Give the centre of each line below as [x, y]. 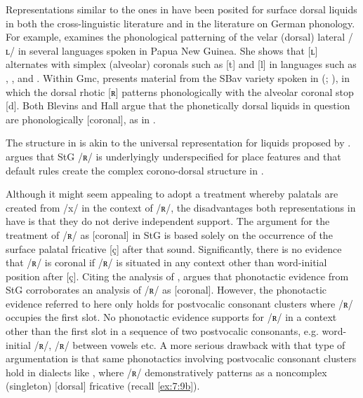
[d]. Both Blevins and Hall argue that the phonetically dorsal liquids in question [178, 105]
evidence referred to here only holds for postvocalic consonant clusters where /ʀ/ [179, 303]
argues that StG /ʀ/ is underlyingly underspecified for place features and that [173, 156]
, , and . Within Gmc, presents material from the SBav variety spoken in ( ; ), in [178, 77]
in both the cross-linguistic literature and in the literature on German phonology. [180, 23]
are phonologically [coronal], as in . [81, 119]
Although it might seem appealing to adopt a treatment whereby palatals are [172, 194]
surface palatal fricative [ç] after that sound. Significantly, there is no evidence [174, 248]
